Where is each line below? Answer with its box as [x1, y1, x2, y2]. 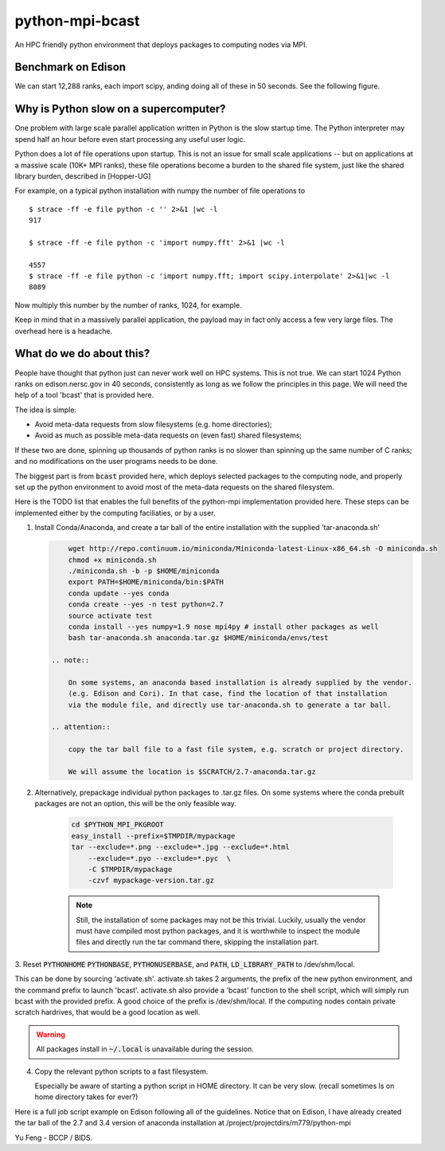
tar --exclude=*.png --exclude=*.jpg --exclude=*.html [71, 843, 290, 852]
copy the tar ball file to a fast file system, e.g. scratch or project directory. [68, 745, 404, 754]
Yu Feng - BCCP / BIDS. [14, 1133, 93, 1142]
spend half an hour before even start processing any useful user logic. [14, 134, 246, 143]
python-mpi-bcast [14, 12, 140, 29]
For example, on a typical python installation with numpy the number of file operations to [14, 186, 306, 195]
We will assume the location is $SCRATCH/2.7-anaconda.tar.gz [68, 768, 316, 776]
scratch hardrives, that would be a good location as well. [14, 1008, 201, 1017]
